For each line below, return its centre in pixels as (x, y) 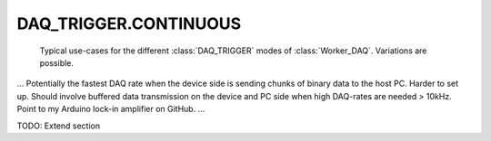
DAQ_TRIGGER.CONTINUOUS (129, 23)
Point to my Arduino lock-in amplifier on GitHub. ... (111, 109)
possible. (57, 62)
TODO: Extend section (59, 126)
